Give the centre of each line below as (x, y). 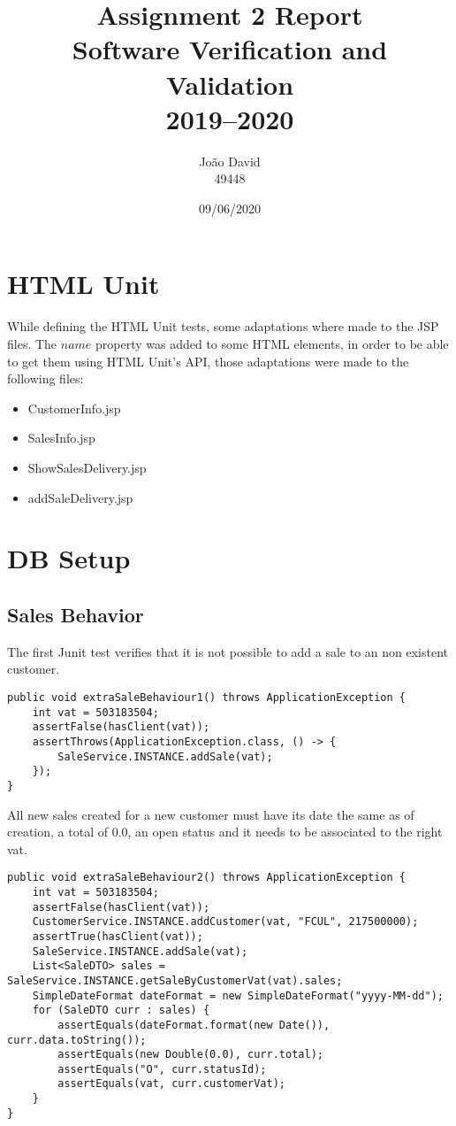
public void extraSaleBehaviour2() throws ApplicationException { (207, 878)
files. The (32, 343)
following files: (46, 378)
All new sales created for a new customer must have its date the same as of (211, 814)
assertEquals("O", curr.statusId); (162, 1069)
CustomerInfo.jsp (74, 408)
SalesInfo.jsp (61, 438)
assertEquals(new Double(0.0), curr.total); (190, 1055)
